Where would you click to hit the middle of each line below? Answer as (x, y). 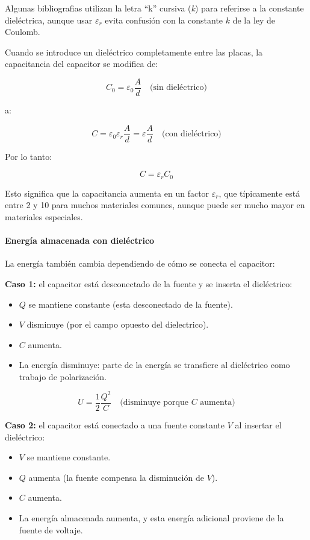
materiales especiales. (44, 216)
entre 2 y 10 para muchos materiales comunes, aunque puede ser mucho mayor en (155, 205)
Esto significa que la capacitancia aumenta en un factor (107, 193)
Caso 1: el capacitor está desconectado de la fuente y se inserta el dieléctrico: (149, 283)
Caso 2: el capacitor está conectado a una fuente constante (115, 425)
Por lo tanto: (29, 156)
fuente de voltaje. (51, 529)
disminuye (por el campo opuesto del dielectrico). (118, 324)
